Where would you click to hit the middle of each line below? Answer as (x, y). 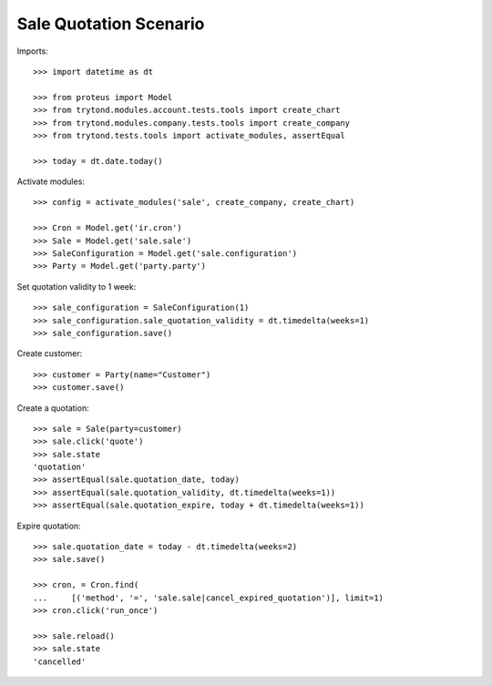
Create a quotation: (53, 408)
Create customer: (50, 353)
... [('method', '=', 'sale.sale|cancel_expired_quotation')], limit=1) (209, 598)
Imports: (33, 51)
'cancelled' (60, 661)
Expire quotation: (49, 526)
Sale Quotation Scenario (111, 24)
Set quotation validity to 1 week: (77, 286)
